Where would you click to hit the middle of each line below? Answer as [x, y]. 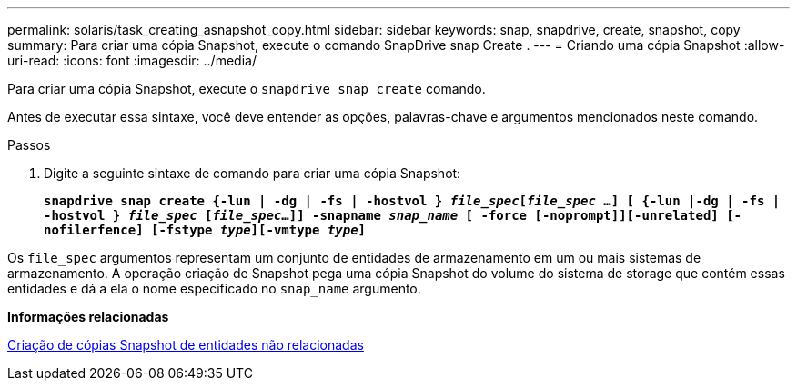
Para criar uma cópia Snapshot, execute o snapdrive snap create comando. [247, 89]
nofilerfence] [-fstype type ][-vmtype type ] [205, 230]
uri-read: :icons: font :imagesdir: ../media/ [132, 60]
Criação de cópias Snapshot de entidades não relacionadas [186, 345]
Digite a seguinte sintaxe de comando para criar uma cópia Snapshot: [252, 173]
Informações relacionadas [88, 317]
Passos [29, 145]
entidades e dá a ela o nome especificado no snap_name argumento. [214, 289]
